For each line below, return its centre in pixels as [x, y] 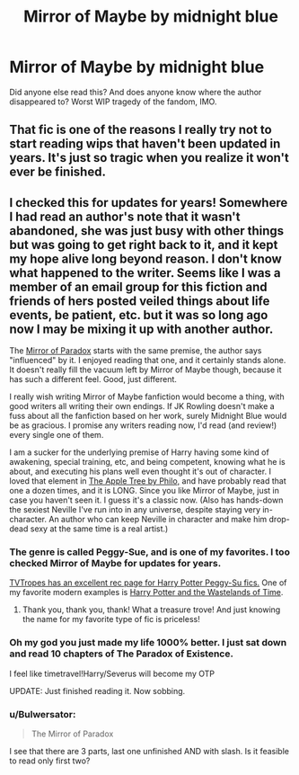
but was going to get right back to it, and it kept [144, 245]
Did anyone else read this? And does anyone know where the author [136, 92]
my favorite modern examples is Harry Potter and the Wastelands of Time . [146, 592]
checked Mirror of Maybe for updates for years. [115, 564]
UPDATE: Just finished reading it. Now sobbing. [97, 690]
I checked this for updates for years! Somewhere [149, 203]
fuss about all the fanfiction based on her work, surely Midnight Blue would [148, 416]
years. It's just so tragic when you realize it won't [149, 158]
